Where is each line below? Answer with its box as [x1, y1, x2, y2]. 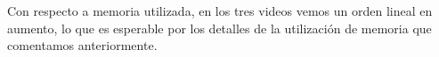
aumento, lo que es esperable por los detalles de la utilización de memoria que [7, 18, 432, 37]
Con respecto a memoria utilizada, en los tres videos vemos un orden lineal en [7, 2, 433, 19]
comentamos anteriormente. [7, 36, 158, 54]
